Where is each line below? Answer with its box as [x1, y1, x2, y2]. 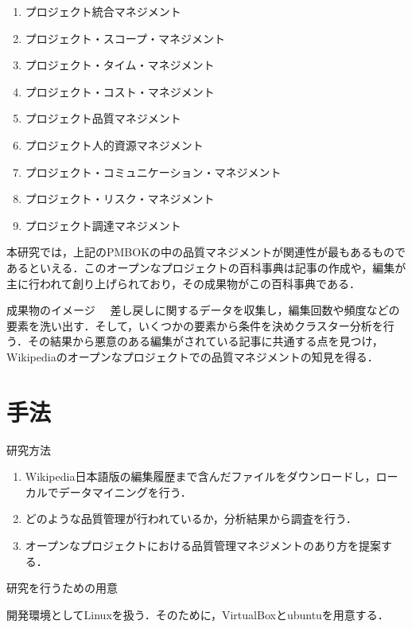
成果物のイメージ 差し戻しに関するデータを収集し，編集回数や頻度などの [6, 302, 400, 318]
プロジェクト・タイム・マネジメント [25, 57, 215, 73]
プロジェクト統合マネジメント [25, 3, 181, 19]
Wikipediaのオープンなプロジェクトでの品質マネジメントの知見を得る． [6, 348, 379, 365]
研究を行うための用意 [6, 579, 118, 596]
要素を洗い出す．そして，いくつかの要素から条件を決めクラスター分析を [6, 317, 383, 334]
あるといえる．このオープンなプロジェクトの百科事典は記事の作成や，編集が [6, 259, 406, 275]
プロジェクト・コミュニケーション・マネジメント [25, 163, 282, 180]
